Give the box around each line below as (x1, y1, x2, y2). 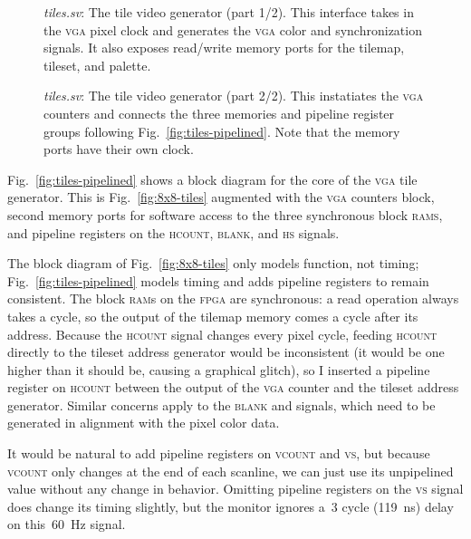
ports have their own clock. (43, 140, 194, 159)
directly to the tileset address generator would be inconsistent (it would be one (7, 342, 445, 361)
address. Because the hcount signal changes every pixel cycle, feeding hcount (7, 324, 437, 343)
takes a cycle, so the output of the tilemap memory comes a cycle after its (7, 306, 418, 325)
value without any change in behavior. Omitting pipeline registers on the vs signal (7, 479, 464, 498)
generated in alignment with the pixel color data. (7, 413, 280, 432)
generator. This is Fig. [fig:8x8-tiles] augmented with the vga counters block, (7, 188, 435, 207)
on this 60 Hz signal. (7, 515, 126, 534)
